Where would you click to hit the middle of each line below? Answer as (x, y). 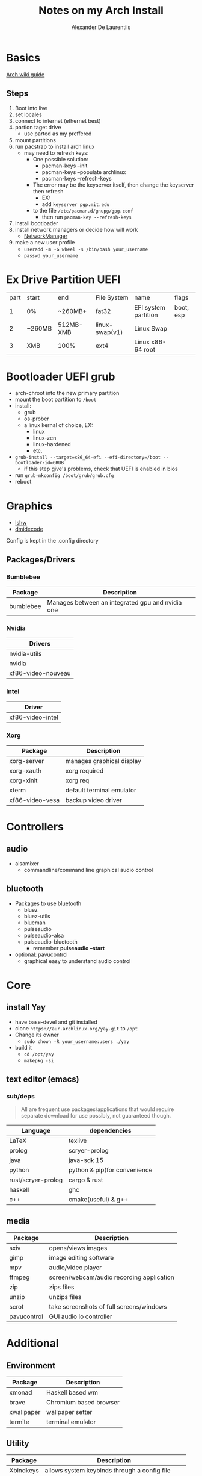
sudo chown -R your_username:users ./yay (76, 1042)
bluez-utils (37, 916)
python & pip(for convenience (110, 1170)
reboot (23, 482)
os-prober (36, 419)
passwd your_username (51, 256)
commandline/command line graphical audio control (88, 870)
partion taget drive (38, 127)
